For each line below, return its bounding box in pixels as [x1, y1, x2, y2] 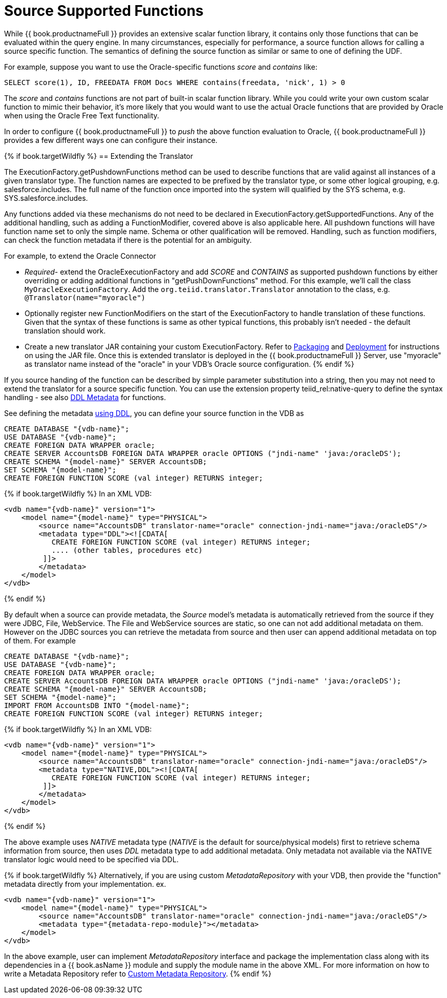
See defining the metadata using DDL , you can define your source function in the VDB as [4, 408, 304, 418]
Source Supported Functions [4, 2, 204, 19]
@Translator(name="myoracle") [25, 293, 146, 302]
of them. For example [4, 636, 76, 645]
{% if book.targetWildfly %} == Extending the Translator [4, 151, 194, 160]
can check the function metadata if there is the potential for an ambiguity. [4, 235, 252, 244]
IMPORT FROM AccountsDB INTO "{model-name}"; [4, 701, 190, 710]
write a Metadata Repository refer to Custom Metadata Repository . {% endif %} [4, 969, 272, 978]
